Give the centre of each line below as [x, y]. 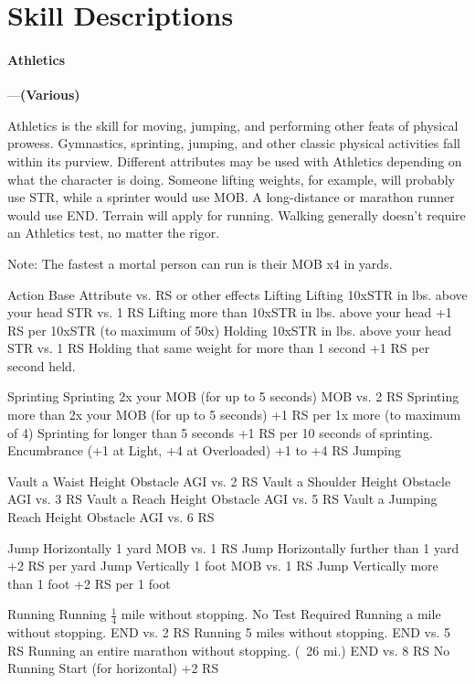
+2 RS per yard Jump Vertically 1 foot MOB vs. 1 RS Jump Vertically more [223, 566]
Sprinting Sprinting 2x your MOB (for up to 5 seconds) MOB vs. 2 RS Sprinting [233, 396]
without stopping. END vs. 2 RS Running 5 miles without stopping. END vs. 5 [229, 632]
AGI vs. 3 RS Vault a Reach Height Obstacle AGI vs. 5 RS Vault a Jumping [222, 499]
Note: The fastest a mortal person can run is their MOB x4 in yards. [200, 263]
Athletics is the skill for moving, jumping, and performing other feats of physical [233, 125]
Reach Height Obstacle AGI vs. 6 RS [111, 517]
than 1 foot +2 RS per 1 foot [89, 583]
